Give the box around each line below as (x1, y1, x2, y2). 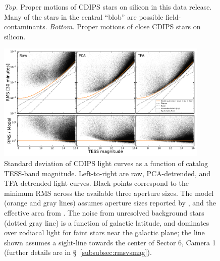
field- (166, 11, 181, 22)
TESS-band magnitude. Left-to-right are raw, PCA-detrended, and (4, 168, 211, 178)
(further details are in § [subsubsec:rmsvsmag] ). (4, 247, 152, 257)
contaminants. (4, 21, 47, 32)
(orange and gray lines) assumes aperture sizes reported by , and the (4, 197, 216, 208)
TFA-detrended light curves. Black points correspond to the (4, 178, 189, 188)
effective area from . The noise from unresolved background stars (4, 207, 204, 218)
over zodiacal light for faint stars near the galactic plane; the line (4, 227, 205, 238)
